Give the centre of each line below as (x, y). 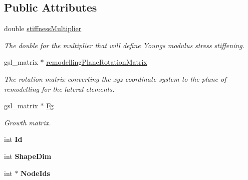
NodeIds (35, 173)
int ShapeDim (28, 156)
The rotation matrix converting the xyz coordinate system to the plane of (115, 78)
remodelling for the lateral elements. (59, 88)
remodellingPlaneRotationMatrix (97, 62)
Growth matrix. (28, 122)
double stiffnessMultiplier (43, 28)
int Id (13, 139)
